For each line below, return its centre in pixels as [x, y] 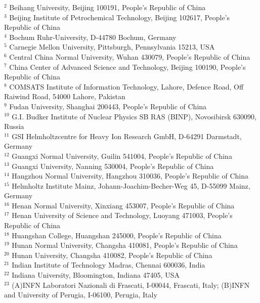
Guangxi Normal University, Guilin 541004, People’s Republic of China [122, 156]
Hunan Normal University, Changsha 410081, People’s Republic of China [125, 245]
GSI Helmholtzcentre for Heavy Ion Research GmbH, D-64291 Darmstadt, [127, 136]
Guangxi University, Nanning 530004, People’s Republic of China [113, 166]
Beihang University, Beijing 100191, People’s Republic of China [107, 7]
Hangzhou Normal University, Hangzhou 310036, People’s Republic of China [130, 176]
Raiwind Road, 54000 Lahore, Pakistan [65, 96]
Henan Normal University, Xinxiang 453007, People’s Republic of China [123, 205]
